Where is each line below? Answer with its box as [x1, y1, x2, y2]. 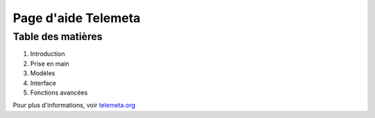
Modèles [30, 69, 56, 77]
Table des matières [12, 30, 103, 43]
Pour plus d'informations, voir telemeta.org [12, 101, 135, 110]
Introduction [30, 50, 65, 58]
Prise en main [30, 59, 69, 68]
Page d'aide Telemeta [12, 10, 141, 26]
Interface [30, 79, 57, 87]
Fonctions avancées [30, 88, 88, 97]
